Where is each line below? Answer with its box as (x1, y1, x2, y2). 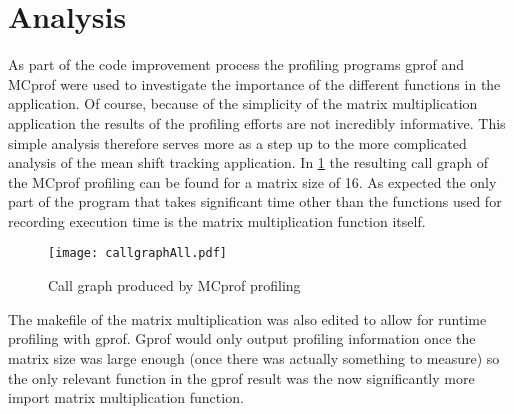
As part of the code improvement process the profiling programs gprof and (8, 54, 464, 75)
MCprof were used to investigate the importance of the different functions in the (8, 73, 501, 94)
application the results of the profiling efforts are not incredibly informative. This (8, 112, 506, 133)
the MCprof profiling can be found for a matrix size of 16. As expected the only (8, 171, 497, 192)
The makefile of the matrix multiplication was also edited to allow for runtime (8, 308, 487, 329)
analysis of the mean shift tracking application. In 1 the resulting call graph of (8, 152, 488, 173)
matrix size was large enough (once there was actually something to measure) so (8, 347, 500, 368)
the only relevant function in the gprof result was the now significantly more (8, 367, 475, 388)
